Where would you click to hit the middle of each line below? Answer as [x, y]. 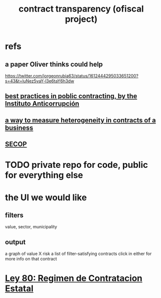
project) [81, 19]
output [15, 242]
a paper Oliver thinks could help [54, 64]
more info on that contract [31, 259]
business [19, 127]
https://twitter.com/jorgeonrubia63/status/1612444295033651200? [72, 76]
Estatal [19, 289]
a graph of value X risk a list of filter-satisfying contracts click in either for [78, 254]
